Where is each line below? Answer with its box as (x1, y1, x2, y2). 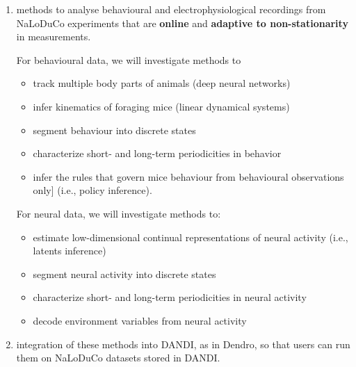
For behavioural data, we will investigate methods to (16, 52, 241, 67)
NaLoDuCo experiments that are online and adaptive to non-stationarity (16, 15, 348, 30)
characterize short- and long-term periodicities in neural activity (33, 290, 307, 304)
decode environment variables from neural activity (33, 313, 247, 327)
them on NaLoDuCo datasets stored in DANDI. (16, 350, 220, 365)
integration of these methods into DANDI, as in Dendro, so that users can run (16, 336, 350, 351)
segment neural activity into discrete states (33, 266, 216, 281)
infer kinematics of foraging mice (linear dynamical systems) (33, 99, 290, 113)
